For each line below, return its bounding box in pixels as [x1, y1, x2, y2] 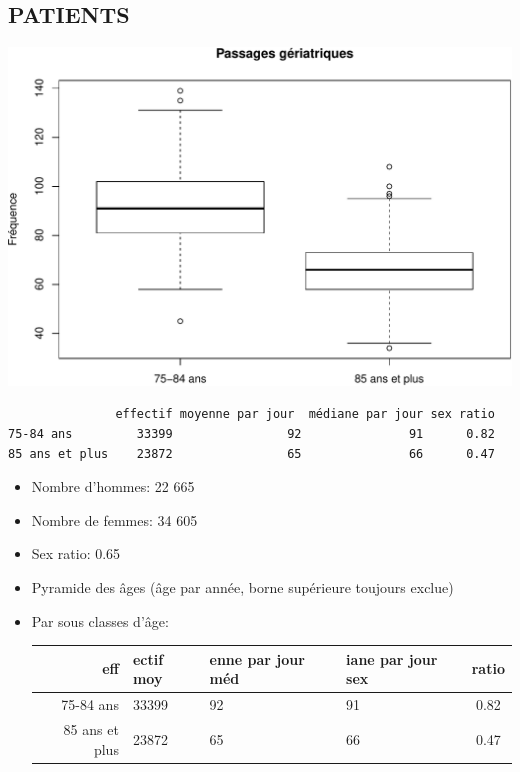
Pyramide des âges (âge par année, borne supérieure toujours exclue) [31, 576, 454, 597]
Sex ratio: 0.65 [31, 543, 121, 564]
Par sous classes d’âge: [31, 610, 169, 631]
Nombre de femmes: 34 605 [31, 509, 198, 530]
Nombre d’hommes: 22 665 [31, 476, 195, 497]
